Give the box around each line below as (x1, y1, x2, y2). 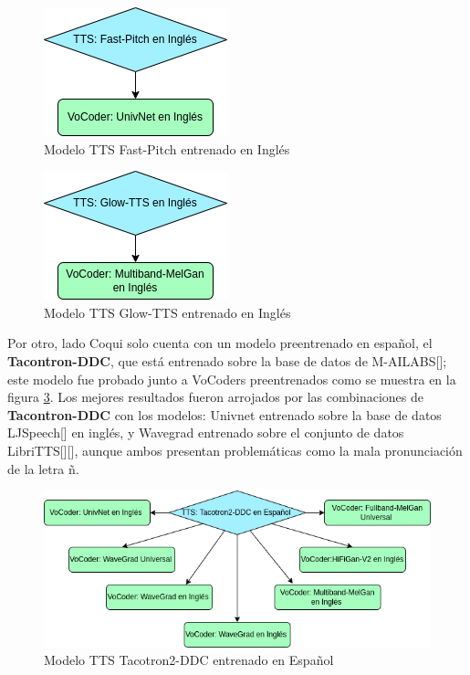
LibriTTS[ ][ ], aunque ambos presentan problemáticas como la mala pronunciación (7, 440, 463, 459)
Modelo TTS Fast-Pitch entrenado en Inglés (44, 139, 290, 158)
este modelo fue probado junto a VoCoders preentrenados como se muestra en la (7, 369, 456, 388)
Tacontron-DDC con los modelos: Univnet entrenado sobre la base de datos (7, 405, 442, 424)
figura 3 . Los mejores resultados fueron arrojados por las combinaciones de (7, 387, 424, 406)
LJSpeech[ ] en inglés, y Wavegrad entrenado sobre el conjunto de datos (7, 423, 404, 442)
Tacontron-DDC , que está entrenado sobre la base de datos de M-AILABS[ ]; (7, 351, 447, 370)
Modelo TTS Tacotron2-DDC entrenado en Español (44, 650, 334, 670)
